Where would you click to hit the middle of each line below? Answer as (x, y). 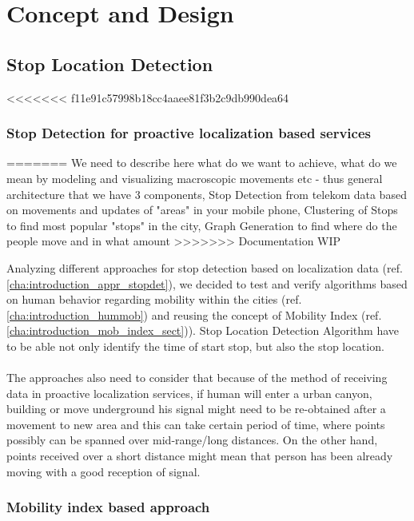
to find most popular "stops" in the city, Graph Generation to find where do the (202, 225)
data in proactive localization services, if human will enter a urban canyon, (189, 393)
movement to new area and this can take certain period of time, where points (196, 424)
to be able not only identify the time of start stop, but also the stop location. (195, 346)
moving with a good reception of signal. (103, 471)
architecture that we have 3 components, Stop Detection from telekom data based (207, 194)
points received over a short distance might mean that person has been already (200, 456)
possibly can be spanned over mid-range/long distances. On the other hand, (192, 440)
